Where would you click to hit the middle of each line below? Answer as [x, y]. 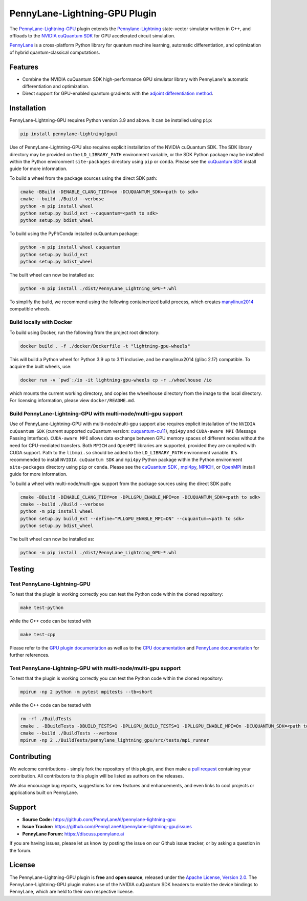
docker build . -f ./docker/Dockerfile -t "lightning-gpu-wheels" [105, 346]
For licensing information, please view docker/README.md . [72, 401]
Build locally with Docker [41, 322]
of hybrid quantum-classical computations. [55, 52]
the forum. [20, 850]
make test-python [42, 607]
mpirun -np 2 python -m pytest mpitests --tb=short [86, 692]
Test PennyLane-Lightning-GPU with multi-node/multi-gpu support [95, 668]
